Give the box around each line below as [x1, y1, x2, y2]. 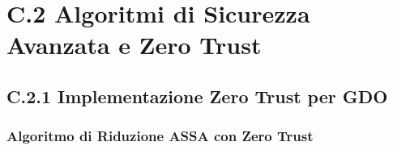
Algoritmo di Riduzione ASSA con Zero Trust [6, 126, 314, 146]
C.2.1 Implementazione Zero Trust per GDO [6, 83, 388, 108]
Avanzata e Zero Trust [6, 28, 262, 61]
